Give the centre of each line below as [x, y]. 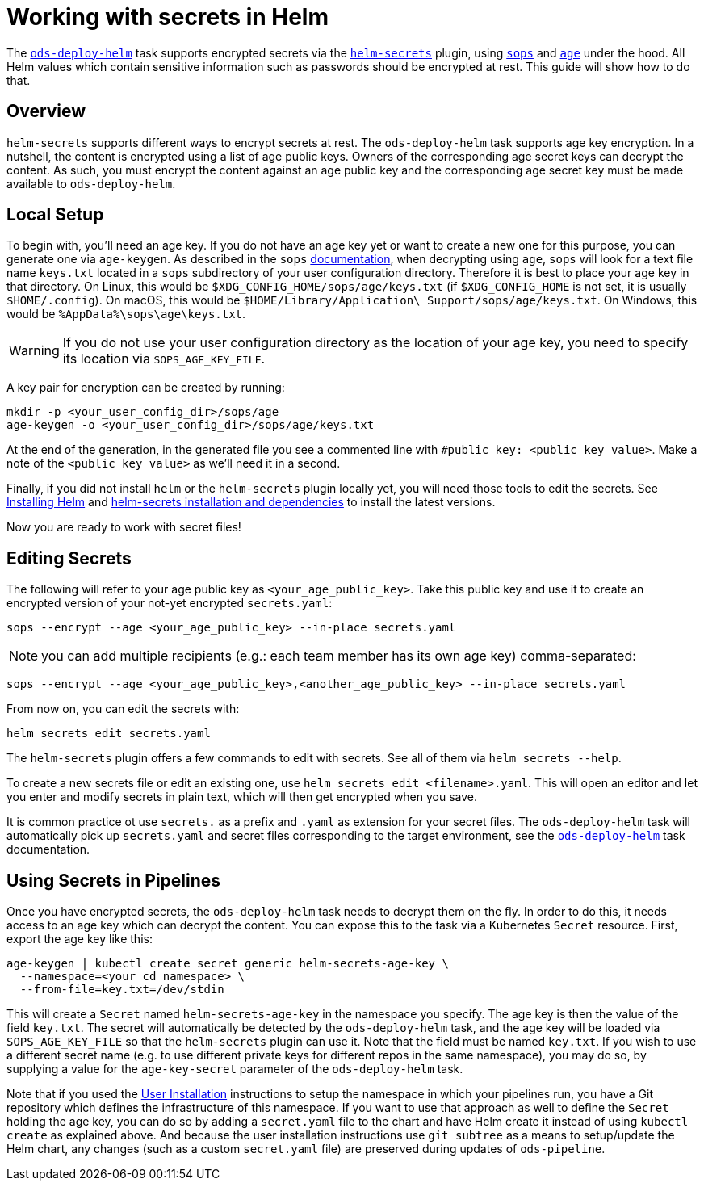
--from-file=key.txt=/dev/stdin [122, 990]
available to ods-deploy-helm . [91, 183]
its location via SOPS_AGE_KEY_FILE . [164, 359]
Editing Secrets [69, 558]
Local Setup [55, 215]
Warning [34, 351]
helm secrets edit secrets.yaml [109, 734]
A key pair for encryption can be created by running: [146, 388]
